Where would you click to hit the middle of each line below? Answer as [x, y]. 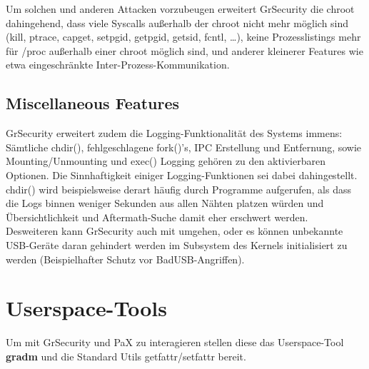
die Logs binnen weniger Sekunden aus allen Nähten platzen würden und [165, 203]
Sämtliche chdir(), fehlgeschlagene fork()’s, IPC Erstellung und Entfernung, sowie [184, 147]
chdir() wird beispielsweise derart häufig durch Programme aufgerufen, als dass [178, 189]
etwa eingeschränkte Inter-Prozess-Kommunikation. [118, 65]
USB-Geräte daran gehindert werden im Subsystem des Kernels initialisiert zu [177, 244]
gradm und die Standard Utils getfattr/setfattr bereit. [126, 356]
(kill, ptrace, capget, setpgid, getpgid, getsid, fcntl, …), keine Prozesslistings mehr [183, 37]
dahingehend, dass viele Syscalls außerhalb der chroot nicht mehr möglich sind [177, 22]
